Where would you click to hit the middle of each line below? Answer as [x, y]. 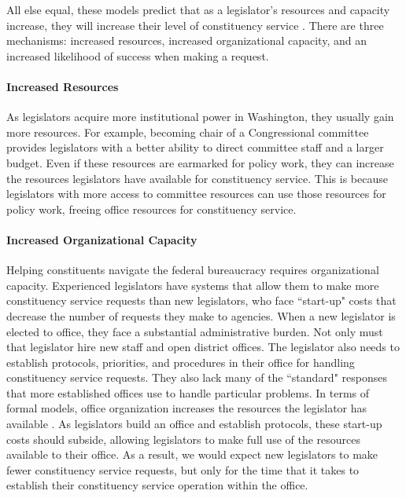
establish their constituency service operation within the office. [157, 485]
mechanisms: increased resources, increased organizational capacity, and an [186, 40]
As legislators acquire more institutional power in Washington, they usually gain [200, 117]
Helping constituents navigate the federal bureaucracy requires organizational [193, 270]
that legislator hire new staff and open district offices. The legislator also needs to [203, 347]
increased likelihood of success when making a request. [138, 55]
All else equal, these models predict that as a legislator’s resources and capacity [198, 9]
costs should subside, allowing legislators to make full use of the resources [184, 439]
